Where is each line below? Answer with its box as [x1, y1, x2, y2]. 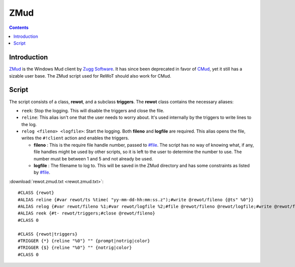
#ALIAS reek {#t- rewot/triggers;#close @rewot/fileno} [18, 211, 155, 216]
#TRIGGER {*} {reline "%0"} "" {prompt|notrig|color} [18, 238, 150, 243]
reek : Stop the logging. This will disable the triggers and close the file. [21, 107, 165, 113]
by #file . [33, 169, 51, 175]
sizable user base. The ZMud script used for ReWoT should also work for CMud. [9, 73, 172, 79]
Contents [9, 25, 29, 30]
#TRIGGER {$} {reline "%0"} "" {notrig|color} [18, 245, 132, 250]
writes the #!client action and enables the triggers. [21, 135, 129, 141]
